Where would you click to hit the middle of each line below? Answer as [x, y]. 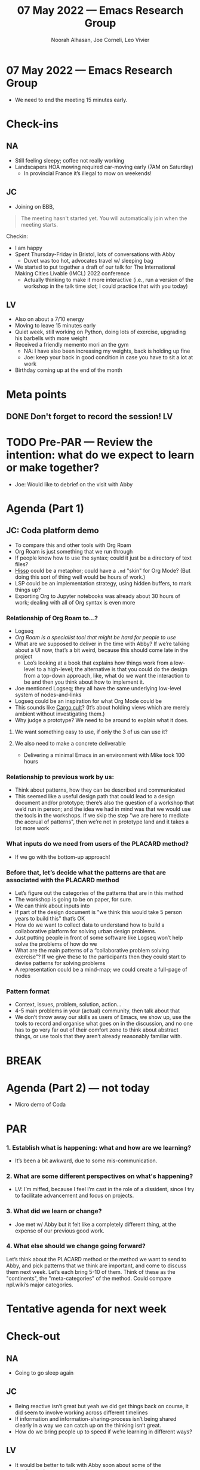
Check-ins [32, 124]
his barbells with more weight [51, 338]
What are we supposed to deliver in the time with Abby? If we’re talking [102, 644]
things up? [28, 590]
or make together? [53, 468]
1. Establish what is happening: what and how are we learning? [99, 1147]
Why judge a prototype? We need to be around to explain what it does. [101, 720]
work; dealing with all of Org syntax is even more [75, 602]
